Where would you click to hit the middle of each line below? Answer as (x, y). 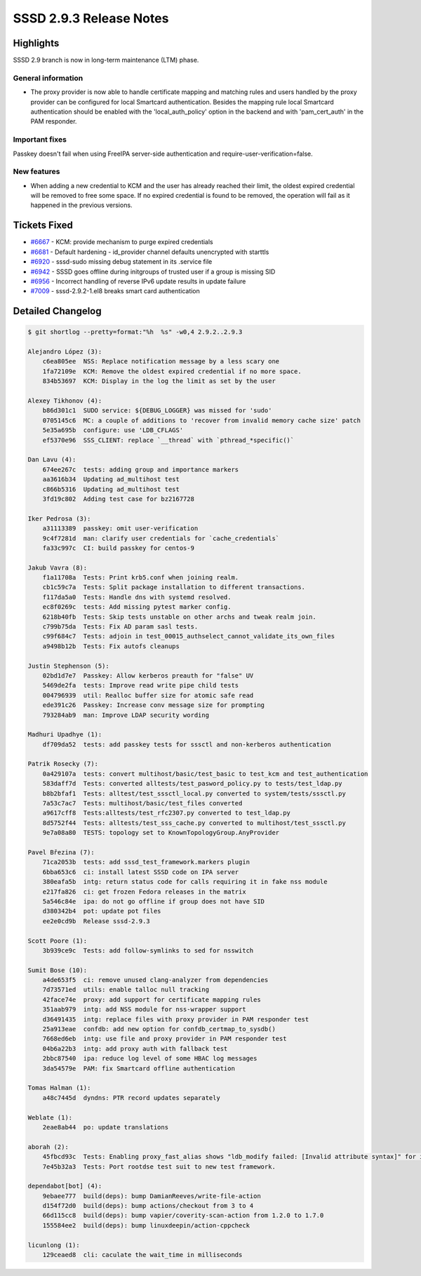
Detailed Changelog (57, 311)
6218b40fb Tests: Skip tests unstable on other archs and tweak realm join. (180, 617)
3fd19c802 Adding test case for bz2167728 (118, 499)
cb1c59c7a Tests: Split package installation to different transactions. (174, 587)
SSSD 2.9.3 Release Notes (91, 18)
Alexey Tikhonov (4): (65, 401)
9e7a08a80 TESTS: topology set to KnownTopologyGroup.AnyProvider (161, 833)
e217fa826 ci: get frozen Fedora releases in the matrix (144, 892)
